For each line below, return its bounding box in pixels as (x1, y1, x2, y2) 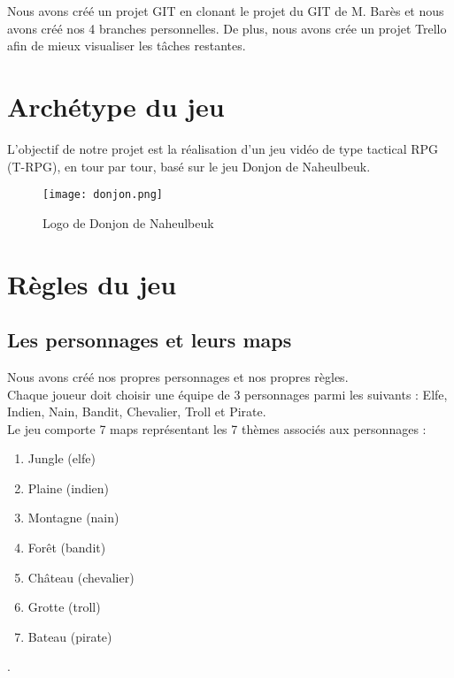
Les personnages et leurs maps (7, 326, 292, 354)
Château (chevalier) (27, 568, 135, 586)
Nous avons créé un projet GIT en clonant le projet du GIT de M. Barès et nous (7, 2, 444, 19)
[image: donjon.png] (42, 188, 164, 202)
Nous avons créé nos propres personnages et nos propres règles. (7, 367, 349, 385)
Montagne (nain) (27, 508, 119, 527)
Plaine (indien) (27, 478, 110, 497)
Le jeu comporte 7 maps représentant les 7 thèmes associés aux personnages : (7, 419, 427, 438)
